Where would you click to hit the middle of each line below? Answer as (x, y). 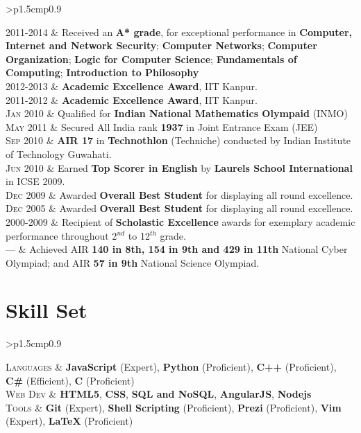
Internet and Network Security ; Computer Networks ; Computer (161, 45)
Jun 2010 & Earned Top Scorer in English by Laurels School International (179, 167)
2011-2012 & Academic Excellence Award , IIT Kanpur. (132, 99)
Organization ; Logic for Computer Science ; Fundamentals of (151, 59)
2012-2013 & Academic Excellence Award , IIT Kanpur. (132, 86)
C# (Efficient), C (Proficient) (70, 380)
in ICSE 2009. (35, 181)
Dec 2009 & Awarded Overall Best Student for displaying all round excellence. (179, 194)
